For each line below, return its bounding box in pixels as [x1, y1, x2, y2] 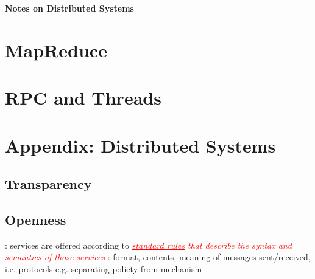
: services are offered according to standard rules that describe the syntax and [5, 238, 292, 251]
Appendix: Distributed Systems [5, 133, 276, 157]
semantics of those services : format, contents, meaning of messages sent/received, [5, 250, 311, 263]
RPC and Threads [5, 85, 161, 110]
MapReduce [5, 37, 107, 62]
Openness [5, 210, 66, 229]
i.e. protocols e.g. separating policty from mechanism [5, 262, 202, 275]
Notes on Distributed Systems [5, 2, 134, 14]
